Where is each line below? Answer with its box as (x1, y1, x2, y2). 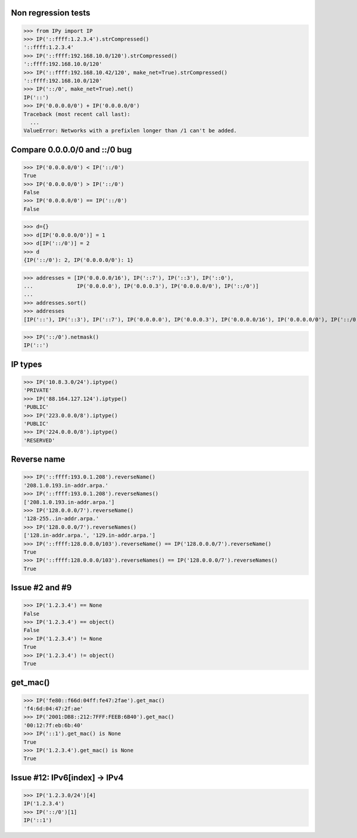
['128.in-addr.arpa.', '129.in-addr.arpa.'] (23, 532, 156, 539)
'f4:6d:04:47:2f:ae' (23, 705, 83, 712)
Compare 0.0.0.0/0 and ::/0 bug (11, 145, 132, 155)
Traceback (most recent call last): (23, 111, 131, 117)
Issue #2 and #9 (11, 583, 72, 593)
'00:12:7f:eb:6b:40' (23, 722, 83, 728)
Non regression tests (11, 8, 90, 18)
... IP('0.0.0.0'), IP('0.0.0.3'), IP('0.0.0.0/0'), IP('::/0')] (23, 283, 259, 289)
